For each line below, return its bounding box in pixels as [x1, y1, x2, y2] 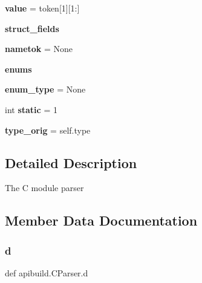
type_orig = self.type [5, 123, 91, 136]
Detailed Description [5, 153, 137, 172]
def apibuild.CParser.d [5, 266, 88, 279]
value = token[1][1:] [5, 2, 80, 14]
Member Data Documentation [5, 211, 198, 230]
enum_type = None [5, 83, 86, 96]
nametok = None [5, 42, 73, 55]
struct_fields [5, 22, 59, 34]
